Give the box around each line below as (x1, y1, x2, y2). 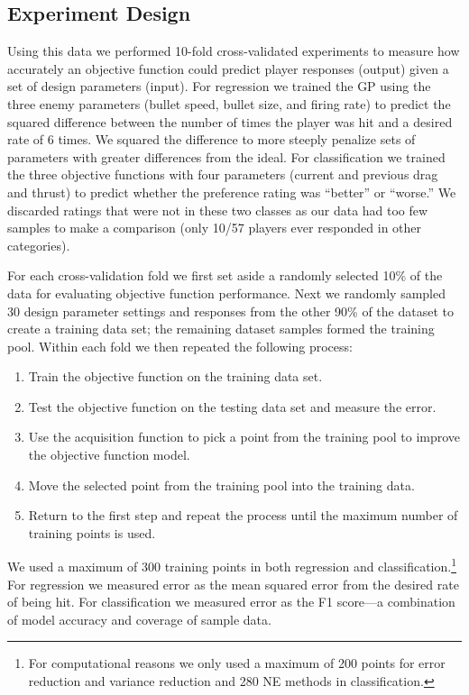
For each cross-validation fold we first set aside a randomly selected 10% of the (7, 266, 443, 285)
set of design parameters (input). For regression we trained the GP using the (7, 77, 431, 96)
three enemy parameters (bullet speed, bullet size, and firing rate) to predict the (7, 94, 451, 113)
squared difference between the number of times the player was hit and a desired (7, 112, 453, 131)
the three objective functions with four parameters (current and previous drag (7, 165, 438, 184)
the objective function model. (28, 445, 190, 464)
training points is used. (28, 523, 156, 542)
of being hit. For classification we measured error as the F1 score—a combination (7, 592, 455, 611)
